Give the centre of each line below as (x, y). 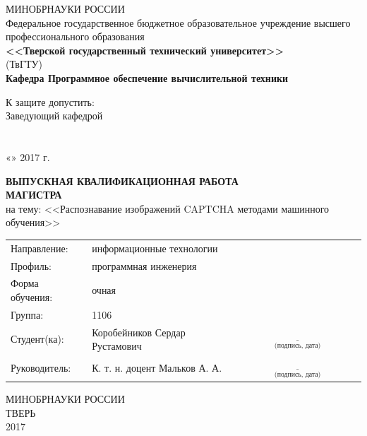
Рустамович (117, 346)
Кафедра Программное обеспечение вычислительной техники (147, 77)
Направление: (40, 248)
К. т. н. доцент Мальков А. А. (157, 367)
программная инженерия (144, 265)
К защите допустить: (50, 101)
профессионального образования (75, 36)
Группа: (27, 314)
